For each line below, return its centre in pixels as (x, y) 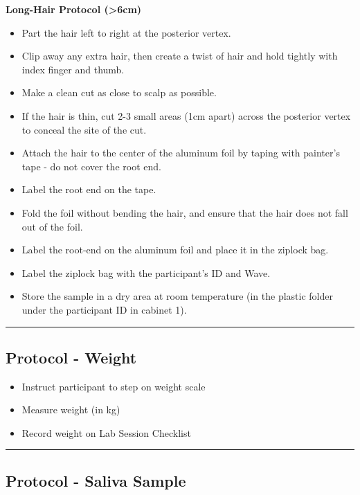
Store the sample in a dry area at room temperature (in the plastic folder (177, 296)
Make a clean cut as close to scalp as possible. (119, 92)
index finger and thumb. (73, 69)
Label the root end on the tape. (89, 189)
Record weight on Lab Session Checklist (106, 432)
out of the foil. (52, 226)
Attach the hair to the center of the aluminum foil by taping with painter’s (181, 153)
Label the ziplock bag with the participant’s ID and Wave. (146, 272)
